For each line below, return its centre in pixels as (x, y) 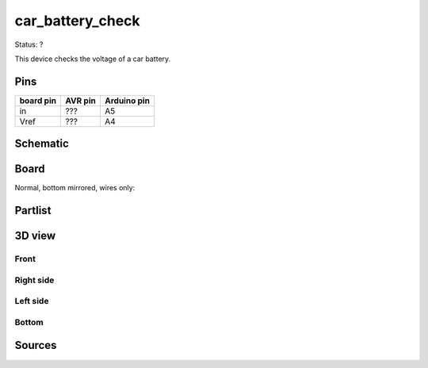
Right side (34, 280)
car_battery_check (77, 21)
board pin (38, 101)
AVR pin (80, 101)
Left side (32, 301)
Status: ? (29, 44)
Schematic (42, 144)
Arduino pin (127, 101)
